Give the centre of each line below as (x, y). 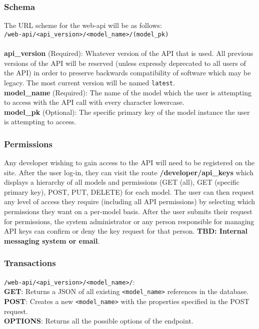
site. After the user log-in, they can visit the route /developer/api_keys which (129, 172)
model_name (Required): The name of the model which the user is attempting (128, 92)
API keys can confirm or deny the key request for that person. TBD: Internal (126, 231)
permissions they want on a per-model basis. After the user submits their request (128, 211)
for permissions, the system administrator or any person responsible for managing (129, 221)
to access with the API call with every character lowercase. (94, 102)
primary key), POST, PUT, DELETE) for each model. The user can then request (129, 191)
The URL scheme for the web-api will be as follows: (83, 25)
